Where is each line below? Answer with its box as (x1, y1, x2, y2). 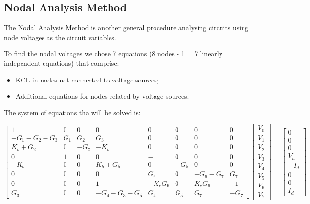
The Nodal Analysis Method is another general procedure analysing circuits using (4, 22, 249, 33)
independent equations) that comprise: (4, 58, 119, 68)
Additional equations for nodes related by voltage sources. (15, 91, 189, 101)
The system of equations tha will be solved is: (4, 107, 141, 117)
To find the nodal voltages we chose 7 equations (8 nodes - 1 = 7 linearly (4, 48, 223, 59)
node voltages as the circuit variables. (4, 32, 116, 42)
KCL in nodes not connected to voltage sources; (15, 74, 159, 84)
